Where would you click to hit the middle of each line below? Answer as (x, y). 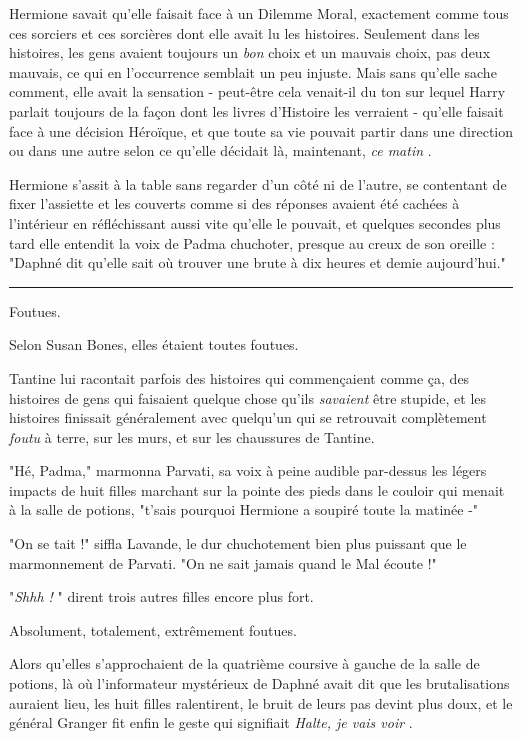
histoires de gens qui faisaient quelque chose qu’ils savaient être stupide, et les (248, 397)
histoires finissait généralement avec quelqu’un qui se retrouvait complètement (248, 417)
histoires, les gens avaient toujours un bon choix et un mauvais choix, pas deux (250, 52)
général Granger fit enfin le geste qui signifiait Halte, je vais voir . (211, 722)
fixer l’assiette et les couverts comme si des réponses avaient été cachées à (234, 203)
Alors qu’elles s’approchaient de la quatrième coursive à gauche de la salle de (244, 663)
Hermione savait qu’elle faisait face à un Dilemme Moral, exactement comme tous (259, 13)
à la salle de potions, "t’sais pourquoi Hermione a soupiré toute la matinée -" (244, 509)
